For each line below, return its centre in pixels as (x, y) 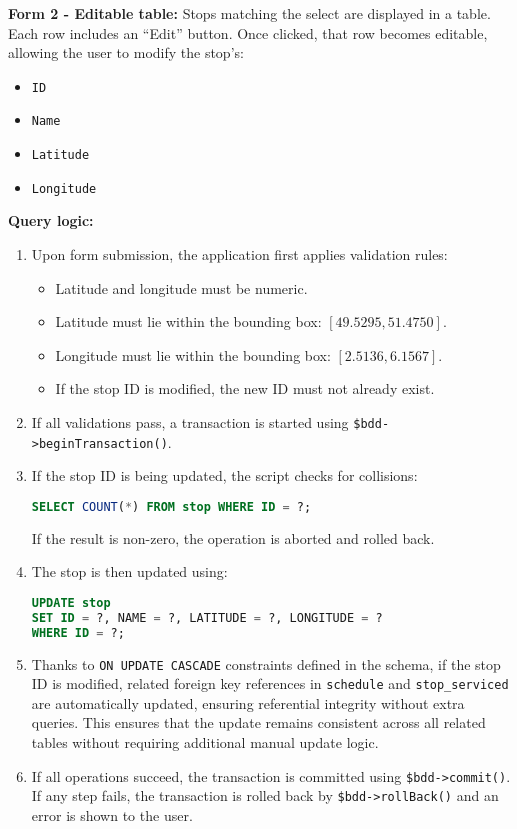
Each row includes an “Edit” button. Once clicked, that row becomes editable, (248, 32)
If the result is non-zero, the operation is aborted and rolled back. (233, 537)
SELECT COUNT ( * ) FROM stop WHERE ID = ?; (171, 506)
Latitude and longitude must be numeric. (181, 287)
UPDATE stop (71, 602)
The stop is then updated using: (129, 571)
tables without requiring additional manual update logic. (205, 742)
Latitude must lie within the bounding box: (188, 321)
